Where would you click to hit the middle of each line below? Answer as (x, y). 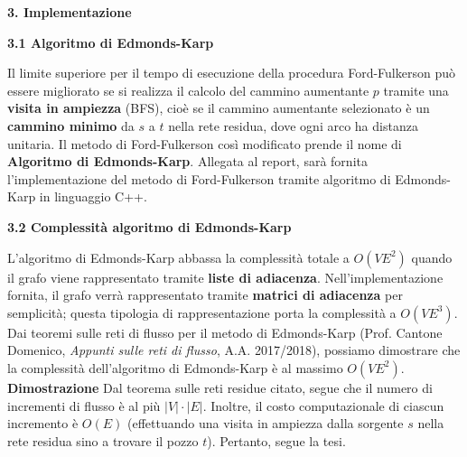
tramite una (416, 90)
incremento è (43, 423)
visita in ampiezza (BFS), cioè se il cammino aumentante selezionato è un (219, 108)
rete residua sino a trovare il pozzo (103, 440)
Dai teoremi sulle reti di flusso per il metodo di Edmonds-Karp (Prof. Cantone (225, 332)
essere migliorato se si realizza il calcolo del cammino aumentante (188, 90)
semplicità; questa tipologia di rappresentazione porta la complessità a (202, 312)
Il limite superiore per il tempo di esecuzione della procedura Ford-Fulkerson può (231, 73)
